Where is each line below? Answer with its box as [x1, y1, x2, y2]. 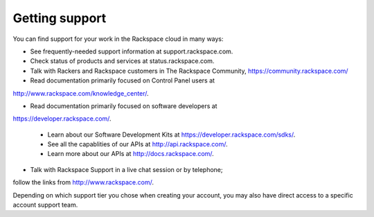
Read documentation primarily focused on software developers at [30, 101, 217, 110]
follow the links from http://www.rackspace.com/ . [12, 178, 154, 186]
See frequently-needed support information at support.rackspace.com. [30, 47, 233, 55]
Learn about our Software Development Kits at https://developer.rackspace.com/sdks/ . [47, 130, 296, 139]
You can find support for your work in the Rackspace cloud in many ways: [12, 35, 224, 43]
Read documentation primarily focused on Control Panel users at [30, 76, 215, 85]
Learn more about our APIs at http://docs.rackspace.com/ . [47, 150, 214, 158]
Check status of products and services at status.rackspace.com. [30, 57, 215, 65]
